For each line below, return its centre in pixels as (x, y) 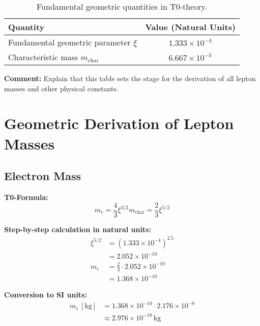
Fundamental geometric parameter (69, 42)
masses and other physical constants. (61, 88)
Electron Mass (42, 176)
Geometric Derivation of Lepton (119, 123)
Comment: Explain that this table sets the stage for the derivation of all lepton (130, 78)
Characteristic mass (43, 57)
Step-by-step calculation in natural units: (78, 229)
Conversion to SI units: (46, 295)
